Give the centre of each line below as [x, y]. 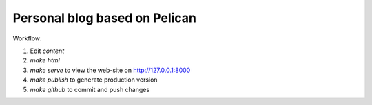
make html [45, 60]
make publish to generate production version [94, 80]
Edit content [47, 51]
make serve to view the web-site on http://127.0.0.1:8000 [110, 70]
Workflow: [27, 38]
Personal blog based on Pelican [104, 18]
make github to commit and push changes [90, 89]
